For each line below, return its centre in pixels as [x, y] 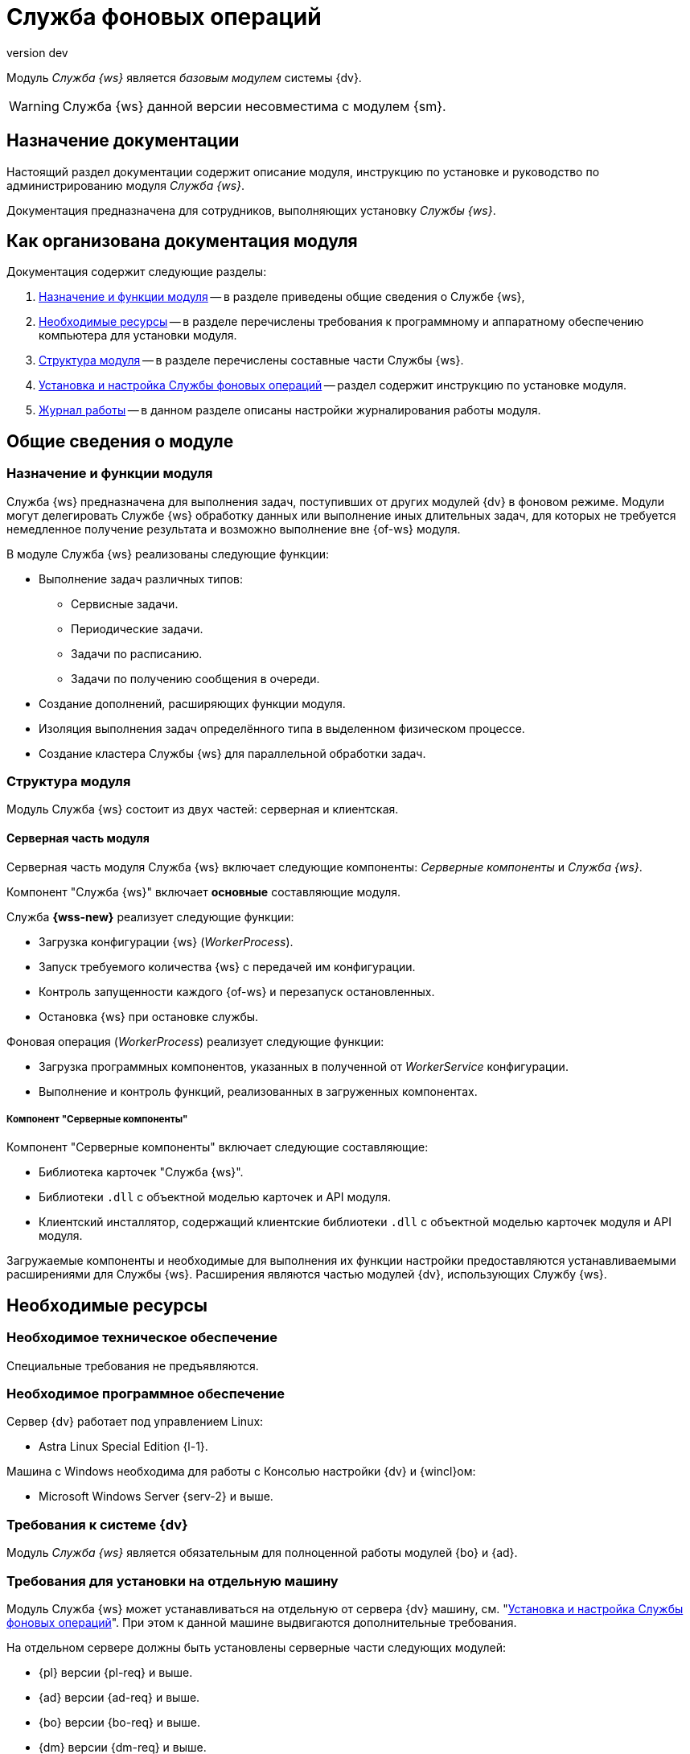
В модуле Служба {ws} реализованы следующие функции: [168, 554]
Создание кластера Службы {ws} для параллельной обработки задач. [232, 753]
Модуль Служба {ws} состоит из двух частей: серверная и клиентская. [203, 809]
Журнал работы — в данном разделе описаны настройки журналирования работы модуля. [290, 410]
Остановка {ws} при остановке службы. [149, 1016]
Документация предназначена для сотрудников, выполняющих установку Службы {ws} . [251, 210]
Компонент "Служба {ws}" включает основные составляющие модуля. [204, 891]
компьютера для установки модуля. [138, 336]
